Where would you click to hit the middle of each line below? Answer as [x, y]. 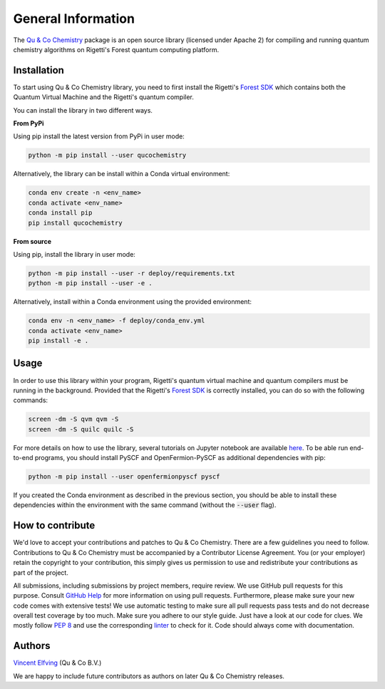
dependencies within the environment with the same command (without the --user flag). [145, 505]
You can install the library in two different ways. [83, 110]
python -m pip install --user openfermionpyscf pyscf [124, 477]
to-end [23, 458]
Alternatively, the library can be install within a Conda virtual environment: [122, 174]
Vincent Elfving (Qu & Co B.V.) [57, 663]
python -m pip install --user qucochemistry [107, 155]
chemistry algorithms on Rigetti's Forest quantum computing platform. [116, 49]
